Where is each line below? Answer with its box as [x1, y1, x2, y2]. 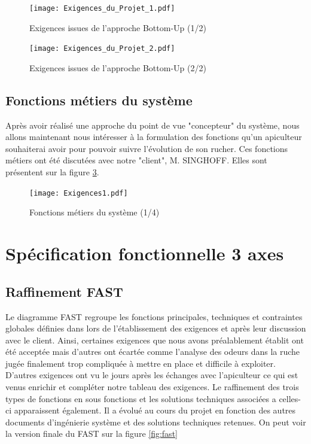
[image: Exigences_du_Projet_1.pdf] [29, 4, 175, 13]
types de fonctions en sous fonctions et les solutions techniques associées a [5, 392, 276, 405]
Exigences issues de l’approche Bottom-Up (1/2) [29, 21, 206, 34]
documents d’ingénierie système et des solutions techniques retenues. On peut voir [5, 415, 306, 428]
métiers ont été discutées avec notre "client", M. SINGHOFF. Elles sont [5, 154, 267, 166]
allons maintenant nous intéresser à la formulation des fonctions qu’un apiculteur [5, 130, 302, 143]
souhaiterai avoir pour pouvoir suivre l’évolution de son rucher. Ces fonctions [5, 142, 288, 154]
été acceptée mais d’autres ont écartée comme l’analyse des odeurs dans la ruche [5, 345, 300, 358]
